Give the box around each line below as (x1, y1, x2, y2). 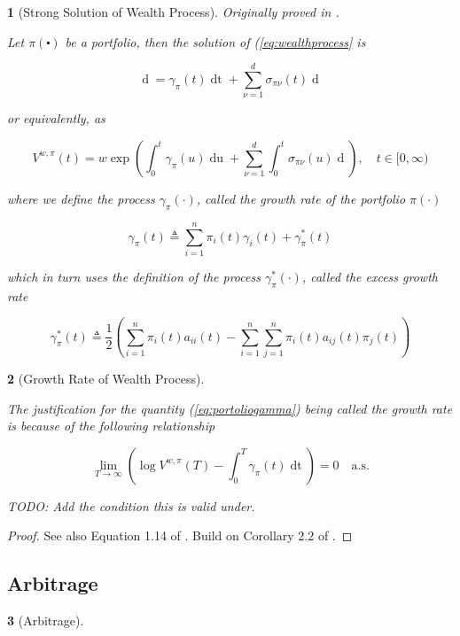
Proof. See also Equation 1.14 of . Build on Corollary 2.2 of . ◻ (7, 526, 353, 545)
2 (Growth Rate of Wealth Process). (7, 368, 205, 387)
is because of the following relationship (7, 416, 215, 435)
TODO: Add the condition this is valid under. (7, 496, 255, 515)
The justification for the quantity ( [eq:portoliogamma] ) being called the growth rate (7, 399, 453, 417)
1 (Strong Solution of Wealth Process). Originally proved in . (7, 3, 339, 20)
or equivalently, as (7, 109, 105, 128)
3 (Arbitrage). (7, 611, 84, 630)
